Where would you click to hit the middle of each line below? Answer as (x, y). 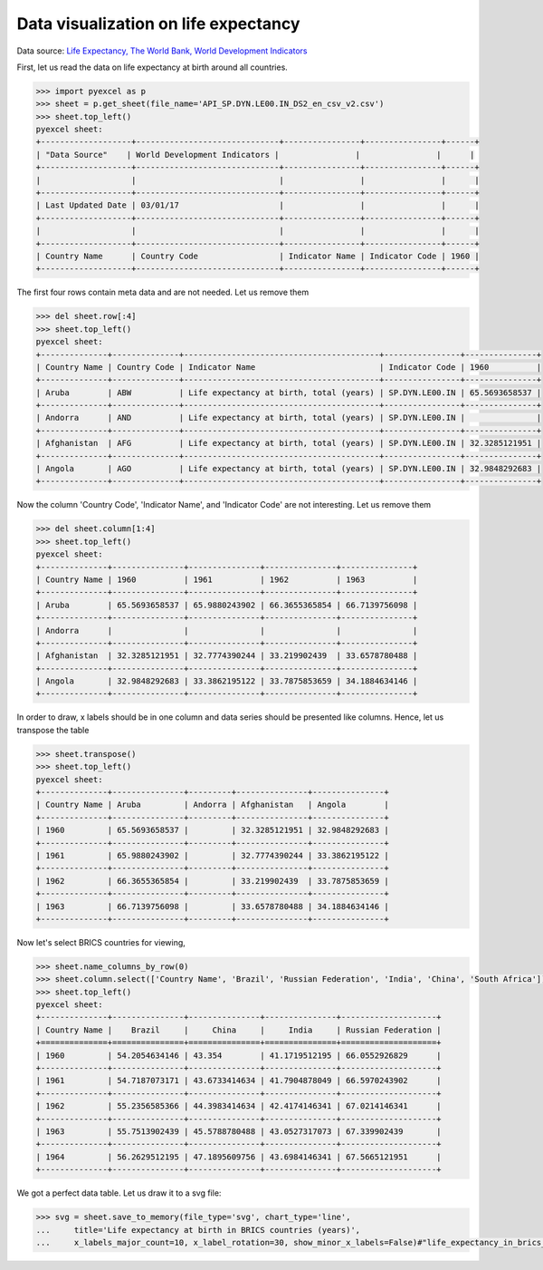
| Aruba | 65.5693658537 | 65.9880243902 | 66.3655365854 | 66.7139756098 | (227, 605)
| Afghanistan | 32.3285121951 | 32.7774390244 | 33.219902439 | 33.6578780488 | (227, 656)
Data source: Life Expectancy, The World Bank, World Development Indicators (162, 51)
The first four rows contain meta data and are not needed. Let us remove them (163, 292)
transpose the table (53, 730)
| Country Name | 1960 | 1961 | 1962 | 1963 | (227, 579)
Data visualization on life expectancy (158, 24)
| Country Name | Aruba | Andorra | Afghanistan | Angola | (212, 805)
